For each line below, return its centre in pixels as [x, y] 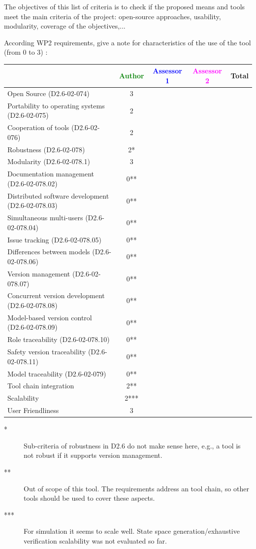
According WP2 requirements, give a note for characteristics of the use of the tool [128, 42]
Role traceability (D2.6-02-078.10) [59, 339]
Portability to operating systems [56, 105]
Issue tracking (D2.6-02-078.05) [54, 239]
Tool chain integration [41, 386]
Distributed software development [58, 195]
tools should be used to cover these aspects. [89, 498]
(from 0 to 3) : [26, 52]
